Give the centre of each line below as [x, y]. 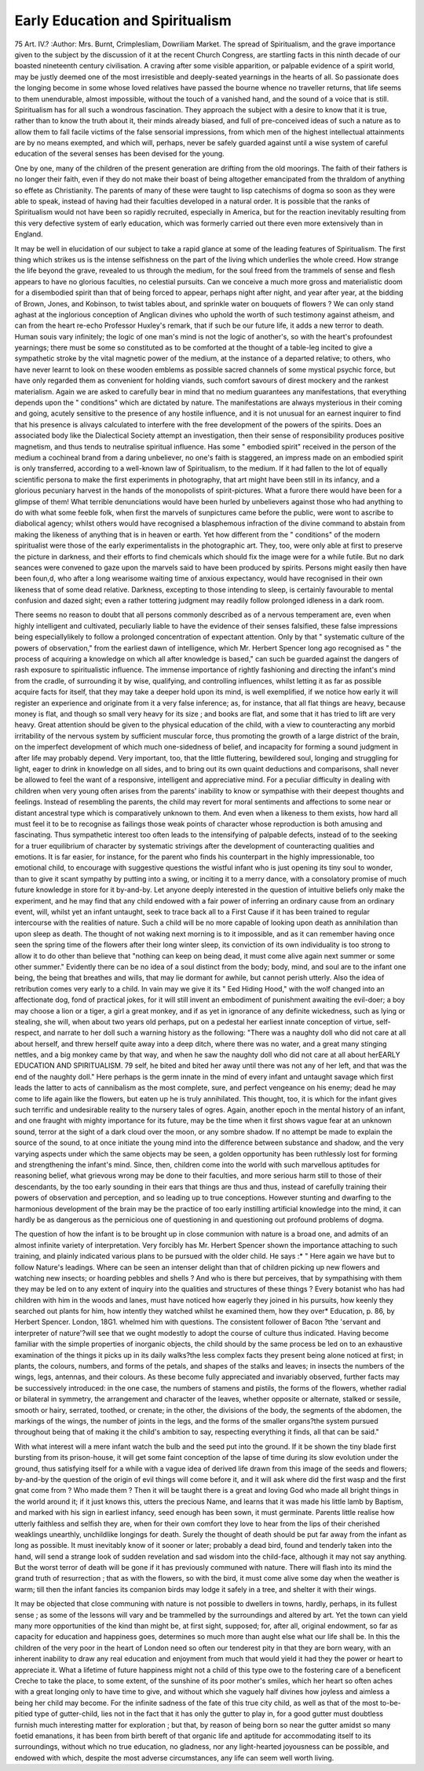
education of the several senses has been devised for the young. [120, 154]
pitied [24, 1714]
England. [29, 234]
